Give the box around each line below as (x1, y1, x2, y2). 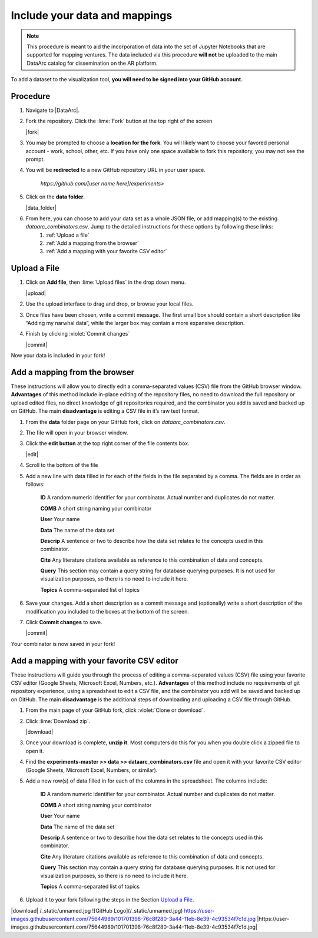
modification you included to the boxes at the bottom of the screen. (25, 608, 190, 615)
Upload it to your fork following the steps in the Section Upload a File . (25, 896, 194, 903)
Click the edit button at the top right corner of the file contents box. (25, 440, 190, 447)
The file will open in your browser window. (25, 429, 128, 436)
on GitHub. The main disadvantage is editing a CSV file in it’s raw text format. (11, 407, 200, 415)
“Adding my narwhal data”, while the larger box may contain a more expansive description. (25, 319, 245, 326)
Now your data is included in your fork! (11, 352, 105, 359)
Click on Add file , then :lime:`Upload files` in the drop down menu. (25, 279, 186, 286)
